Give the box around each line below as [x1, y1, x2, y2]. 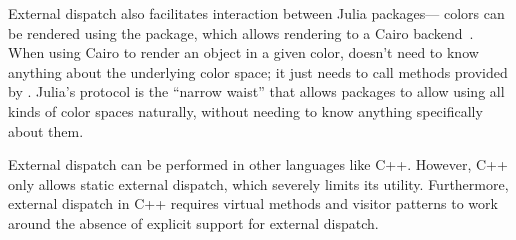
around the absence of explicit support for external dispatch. [8, 212, 379, 233]
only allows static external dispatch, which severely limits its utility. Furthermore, [8, 173, 509, 194]
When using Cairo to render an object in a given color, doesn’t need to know [8, 42, 479, 63]
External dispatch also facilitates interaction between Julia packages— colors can [8, 3, 505, 23]
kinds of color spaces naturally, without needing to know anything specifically [8, 100, 483, 121]
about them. [8, 120, 84, 141]
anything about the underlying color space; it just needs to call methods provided [8, 61, 508, 82]
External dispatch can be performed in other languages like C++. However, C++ [8, 154, 508, 175]
